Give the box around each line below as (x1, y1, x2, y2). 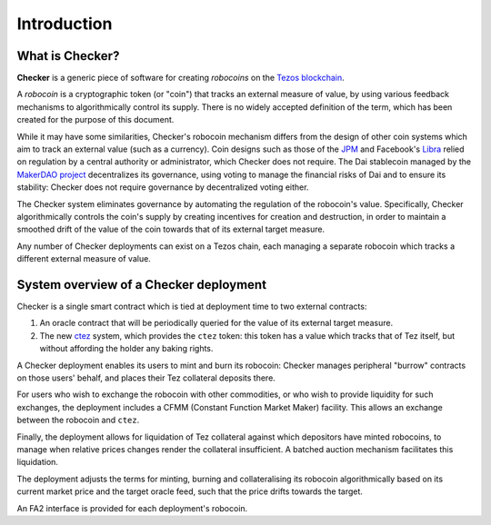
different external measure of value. (16, 253, 152, 264)
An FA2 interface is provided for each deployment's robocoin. (16, 502, 248, 513)
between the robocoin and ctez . (16, 414, 140, 426)
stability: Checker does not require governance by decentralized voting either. (16, 182, 309, 193)
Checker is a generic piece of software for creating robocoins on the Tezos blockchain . (16, 73, 345, 84)
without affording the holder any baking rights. (39, 343, 214, 354)
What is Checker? (16, 48, 120, 64)
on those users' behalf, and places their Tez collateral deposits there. (16, 372, 276, 383)
